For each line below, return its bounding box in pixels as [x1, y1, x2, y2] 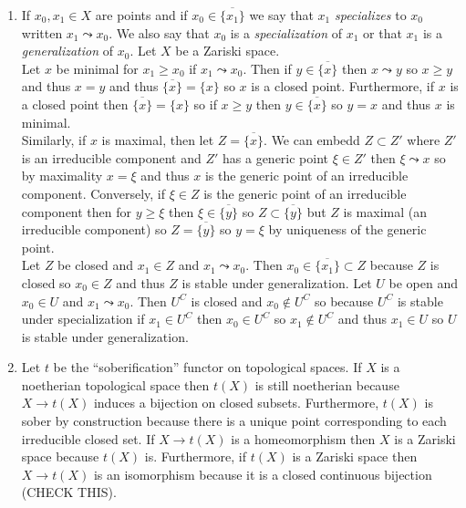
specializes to [334, 5, 407, 24]
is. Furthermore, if [144, 447, 247, 466]
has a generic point [223, 148, 329, 167]
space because [21, 447, 99, 466]
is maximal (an [343, 202, 427, 221]
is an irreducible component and [21, 148, 202, 167]
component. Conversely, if [21, 183, 166, 202]
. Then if [243, 58, 292, 78]
